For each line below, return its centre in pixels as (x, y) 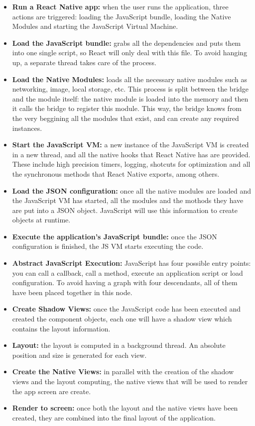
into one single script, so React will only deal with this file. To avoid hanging (129, 53)
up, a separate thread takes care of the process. (84, 62)
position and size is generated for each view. (79, 355)
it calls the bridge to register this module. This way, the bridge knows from (127, 108)
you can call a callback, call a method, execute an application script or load (127, 272)
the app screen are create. (52, 391)
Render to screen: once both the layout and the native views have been (125, 408)
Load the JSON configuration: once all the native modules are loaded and (131, 190)
